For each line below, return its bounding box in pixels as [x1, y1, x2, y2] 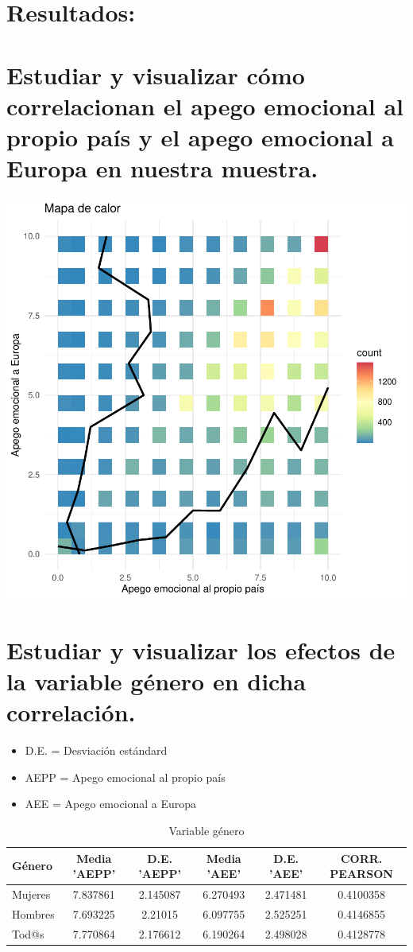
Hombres [12, 905, 55, 922]
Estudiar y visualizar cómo [6, 58, 305, 91]
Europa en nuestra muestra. [6, 152, 318, 185]
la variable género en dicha [6, 665, 307, 697]
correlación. [6, 696, 136, 729]
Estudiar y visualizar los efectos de [6, 633, 396, 666]
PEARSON [330, 865, 393, 882]
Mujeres [12, 885, 51, 902]
